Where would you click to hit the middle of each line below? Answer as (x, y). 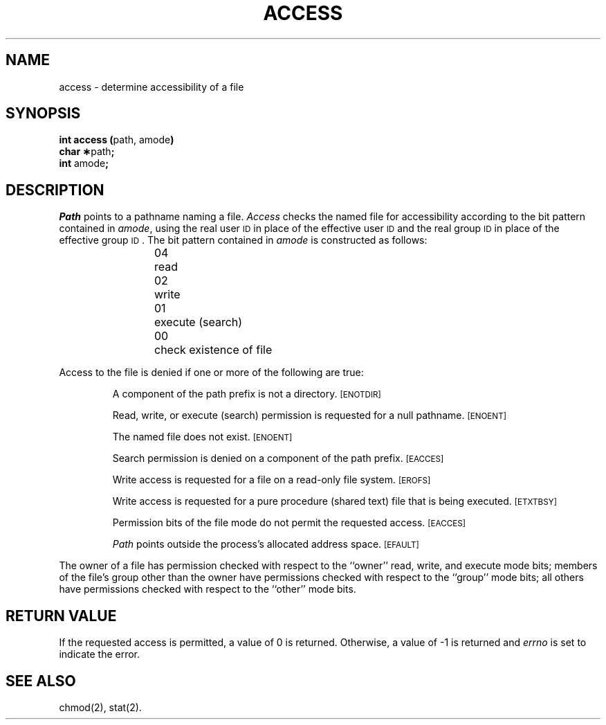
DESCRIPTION (55, 190)
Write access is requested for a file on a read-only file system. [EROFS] (272, 480)
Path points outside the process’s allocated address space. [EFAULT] (266, 544)
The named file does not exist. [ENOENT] (202, 437)
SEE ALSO (41, 681)
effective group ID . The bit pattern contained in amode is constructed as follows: (243, 240)
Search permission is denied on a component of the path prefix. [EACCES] (278, 458)
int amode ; (84, 163)
